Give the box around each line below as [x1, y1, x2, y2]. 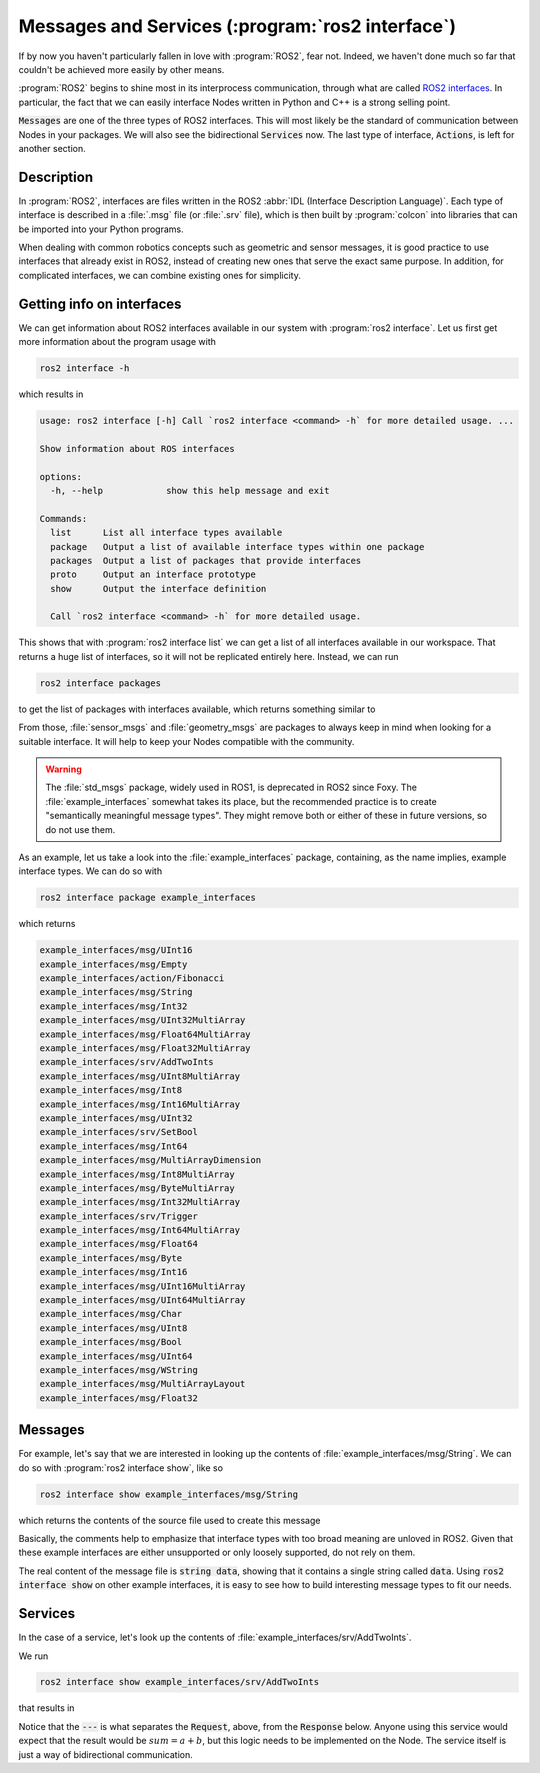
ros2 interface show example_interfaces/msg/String [39, 1488, 299, 1500]
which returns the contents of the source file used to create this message [18, 1514, 321, 1526]
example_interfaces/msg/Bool [39, 1336, 183, 1348]
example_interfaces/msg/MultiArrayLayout [39, 1378, 246, 1390]
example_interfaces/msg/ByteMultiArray [39, 1182, 235, 1194]
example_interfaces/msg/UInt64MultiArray [39, 1295, 246, 1306]
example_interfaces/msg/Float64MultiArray [39, 1028, 251, 1040]
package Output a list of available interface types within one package [50, 541, 425, 552]
